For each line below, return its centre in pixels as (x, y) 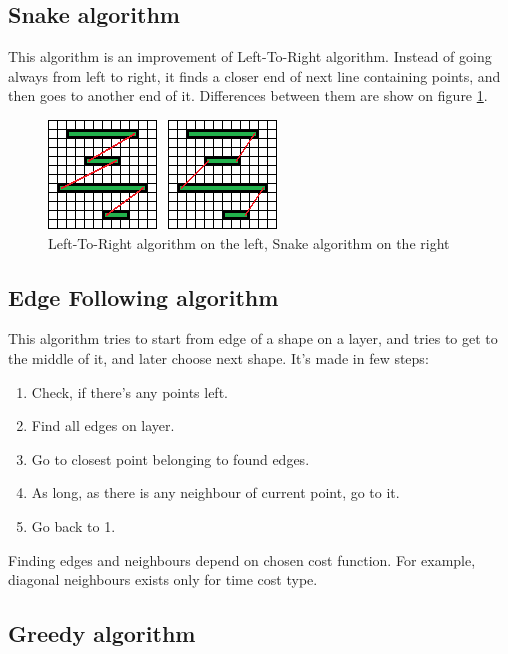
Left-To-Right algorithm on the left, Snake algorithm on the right (249, 242)
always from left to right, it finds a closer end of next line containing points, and (254, 75)
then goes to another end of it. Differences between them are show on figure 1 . (248, 95)
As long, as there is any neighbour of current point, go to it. (215, 492)
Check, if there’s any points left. (129, 391)
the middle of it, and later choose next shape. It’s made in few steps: (218, 357)
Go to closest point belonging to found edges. (170, 458)
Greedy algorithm (102, 633)
